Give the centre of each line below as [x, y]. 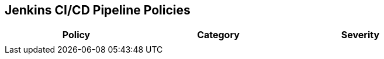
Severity [360, 35]
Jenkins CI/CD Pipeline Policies [98, 10]
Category [218, 35]
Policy [76, 35]
